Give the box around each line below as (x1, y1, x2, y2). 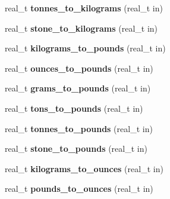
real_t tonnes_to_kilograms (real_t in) (5, 2, 163, 14)
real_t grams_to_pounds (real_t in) (5, 82, 151, 94)
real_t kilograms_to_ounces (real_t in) (5, 162, 163, 174)
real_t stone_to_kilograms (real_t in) (5, 22, 158, 34)
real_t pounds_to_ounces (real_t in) (5, 182, 153, 195)
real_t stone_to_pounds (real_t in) (5, 142, 147, 155)
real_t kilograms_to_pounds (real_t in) (5, 42, 166, 54)
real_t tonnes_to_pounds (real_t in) (5, 122, 153, 134)
